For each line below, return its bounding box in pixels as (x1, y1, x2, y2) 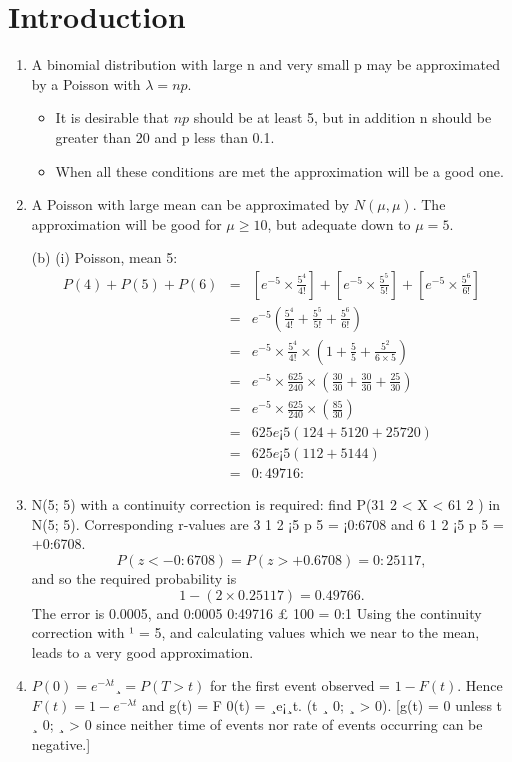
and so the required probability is (31, 567, 237, 588)
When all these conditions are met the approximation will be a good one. (55, 160, 504, 181)
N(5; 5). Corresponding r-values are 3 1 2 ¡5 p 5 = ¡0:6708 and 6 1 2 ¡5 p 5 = (31, 513, 504, 534)
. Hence (457, 675, 503, 696)
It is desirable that (55, 107, 169, 128)
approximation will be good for (31, 213, 222, 234)
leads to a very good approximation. (31, 641, 254, 662)
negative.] (31, 734, 91, 755)
